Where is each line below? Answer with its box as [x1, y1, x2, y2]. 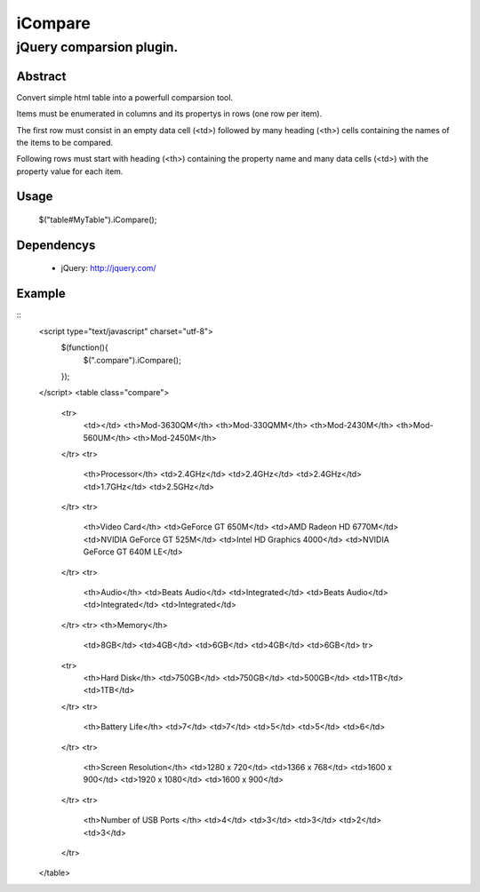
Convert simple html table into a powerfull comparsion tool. [16, 92, 234, 102]
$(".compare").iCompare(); [83, 354, 181, 365]
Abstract [16, 68, 67, 84]
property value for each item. [16, 165, 124, 177]
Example [16, 286, 66, 301]
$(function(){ [60, 342, 108, 353]
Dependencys [16, 237, 96, 252]
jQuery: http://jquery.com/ [60, 263, 156, 274]
